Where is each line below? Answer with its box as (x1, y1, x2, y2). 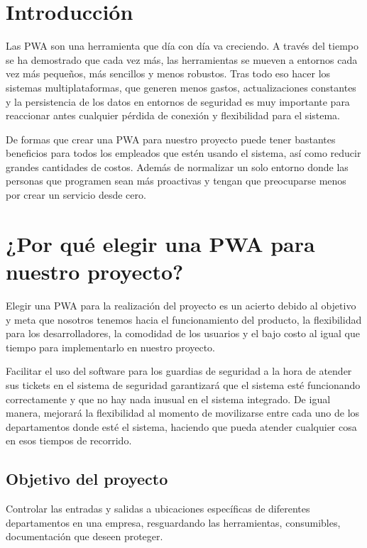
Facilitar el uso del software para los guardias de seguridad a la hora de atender (6, 363, 352, 378)
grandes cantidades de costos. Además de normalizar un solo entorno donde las (6, 159, 349, 174)
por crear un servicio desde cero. (6, 187, 146, 202)
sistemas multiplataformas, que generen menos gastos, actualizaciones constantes (6, 80, 356, 94)
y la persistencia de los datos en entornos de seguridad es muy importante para (6, 94, 350, 109)
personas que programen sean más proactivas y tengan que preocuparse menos (6, 173, 346, 188)
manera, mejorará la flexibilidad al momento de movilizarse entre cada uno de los (6, 405, 360, 420)
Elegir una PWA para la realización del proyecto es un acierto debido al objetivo (6, 297, 356, 312)
